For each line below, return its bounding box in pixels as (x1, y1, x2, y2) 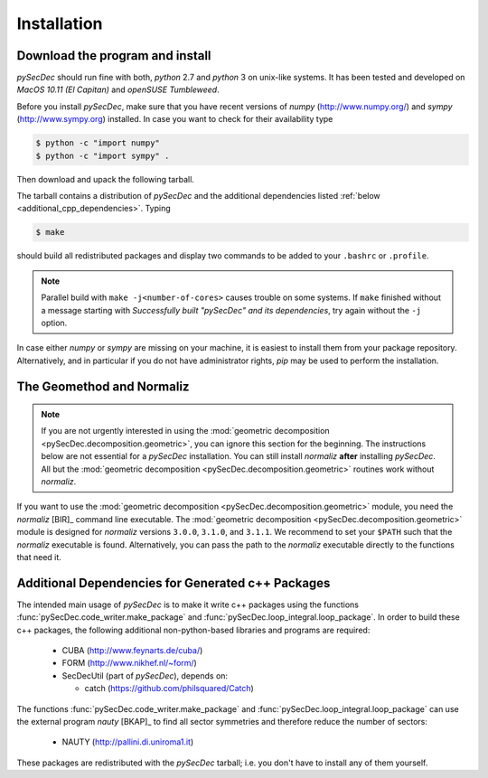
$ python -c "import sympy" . (35, 150, 170, 161)
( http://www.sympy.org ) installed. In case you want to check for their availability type (16, 114, 333, 125)
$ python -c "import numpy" (35, 138, 160, 148)
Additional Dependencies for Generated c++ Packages (16, 575, 331, 591)
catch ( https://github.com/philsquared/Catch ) (84, 683, 255, 694)
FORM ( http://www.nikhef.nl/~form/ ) (61, 658, 198, 669)
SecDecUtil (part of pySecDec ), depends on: (61, 670, 229, 681)
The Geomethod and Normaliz (16, 379, 190, 394)
